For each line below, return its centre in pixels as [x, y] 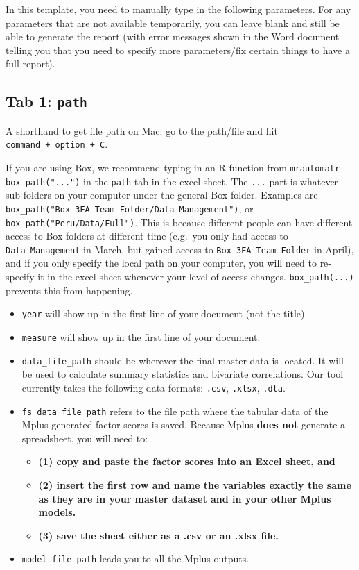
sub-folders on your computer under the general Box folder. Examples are [162, 195]
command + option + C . [57, 144]
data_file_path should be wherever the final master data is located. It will [183, 360]
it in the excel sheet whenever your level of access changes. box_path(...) [196, 277]
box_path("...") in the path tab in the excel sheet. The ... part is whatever [172, 181]
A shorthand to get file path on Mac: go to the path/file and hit [142, 130]
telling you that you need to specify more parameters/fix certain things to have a [178, 50]
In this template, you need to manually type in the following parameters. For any [178, 9]
